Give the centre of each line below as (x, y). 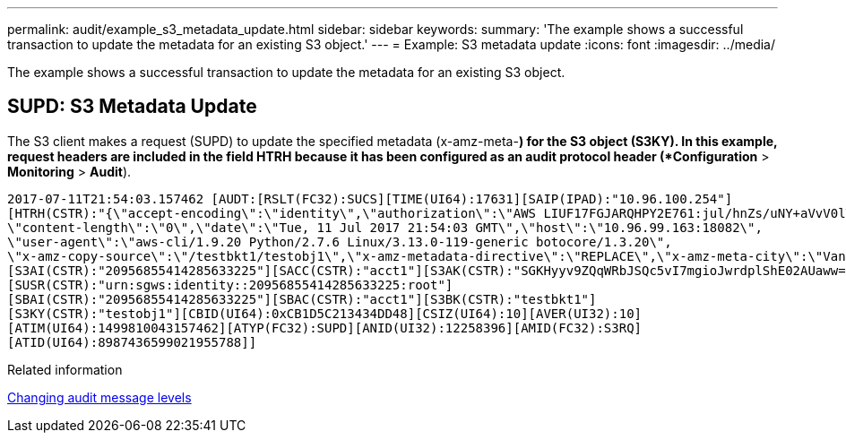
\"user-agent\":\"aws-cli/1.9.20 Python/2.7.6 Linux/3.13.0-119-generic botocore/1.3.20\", (340, 242)
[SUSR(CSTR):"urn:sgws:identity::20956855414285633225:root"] (230, 285)
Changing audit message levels (99, 397)
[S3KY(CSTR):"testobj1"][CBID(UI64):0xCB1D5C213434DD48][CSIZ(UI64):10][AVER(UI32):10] (325, 313)
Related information (65, 369)
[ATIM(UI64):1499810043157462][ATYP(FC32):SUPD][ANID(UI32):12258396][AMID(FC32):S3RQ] (325, 328)
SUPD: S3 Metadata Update (132, 107)
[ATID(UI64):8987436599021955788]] (132, 342)
